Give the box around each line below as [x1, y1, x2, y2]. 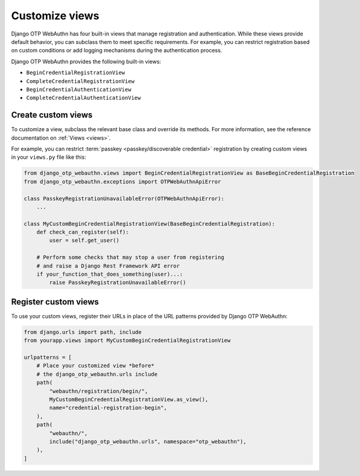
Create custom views [11, 110, 93, 120]
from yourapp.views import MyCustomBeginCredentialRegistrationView [24, 337, 231, 344]
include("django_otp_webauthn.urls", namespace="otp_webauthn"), [49, 438, 247, 445]
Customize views [11, 9, 99, 22]
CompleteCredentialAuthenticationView [26, 94, 141, 102]
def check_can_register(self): [36, 229, 129, 236]
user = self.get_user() [49, 237, 120, 244]
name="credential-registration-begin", [49, 404, 167, 412]
